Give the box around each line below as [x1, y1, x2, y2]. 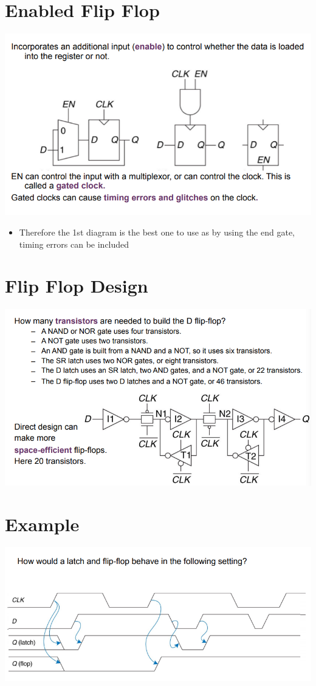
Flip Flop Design [5, 273, 148, 298]
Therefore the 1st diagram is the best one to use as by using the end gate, [19, 225, 295, 238]
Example [5, 511, 80, 536]
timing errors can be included [19, 237, 129, 250]
